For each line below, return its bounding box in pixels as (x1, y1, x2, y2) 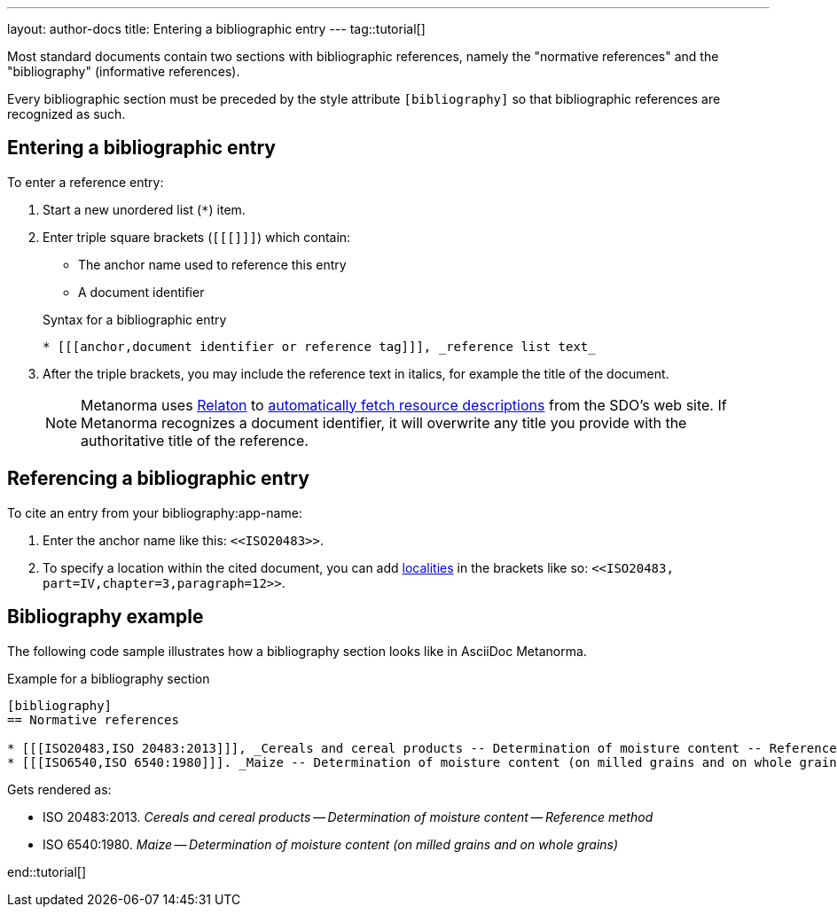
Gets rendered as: (7, 781, 112, 797)
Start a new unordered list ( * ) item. (43, 201, 246, 217)
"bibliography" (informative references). (7, 64, 240, 79)
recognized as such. (7, 106, 126, 121)
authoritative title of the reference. (81, 431, 309, 449)
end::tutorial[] (7, 863, 87, 879)
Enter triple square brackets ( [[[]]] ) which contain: (43, 229, 351, 245)
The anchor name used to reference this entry (78, 256, 347, 272)
